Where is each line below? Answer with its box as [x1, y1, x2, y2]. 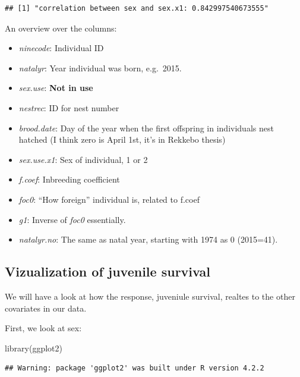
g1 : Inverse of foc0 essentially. [18, 213, 126, 225]
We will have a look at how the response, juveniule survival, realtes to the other [5, 290, 295, 302]
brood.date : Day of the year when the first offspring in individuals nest [18, 121, 274, 134]
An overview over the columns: [5, 21, 117, 34]
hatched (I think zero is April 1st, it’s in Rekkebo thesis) [18, 133, 226, 146]
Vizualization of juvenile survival [5, 262, 210, 281]
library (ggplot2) [5, 341, 62, 354]
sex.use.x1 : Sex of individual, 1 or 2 [18, 153, 148, 165]
